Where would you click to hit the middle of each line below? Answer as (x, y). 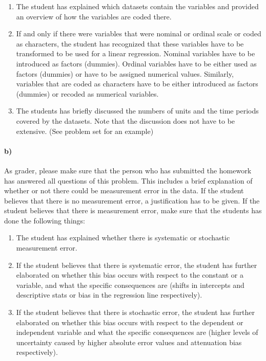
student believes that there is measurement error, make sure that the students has (133, 210)
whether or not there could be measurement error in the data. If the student (124, 190)
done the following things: (45, 220)
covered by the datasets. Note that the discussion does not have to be (126, 120)
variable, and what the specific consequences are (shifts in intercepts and (130, 285)
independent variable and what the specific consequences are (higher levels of (137, 332)
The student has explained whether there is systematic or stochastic (123, 238)
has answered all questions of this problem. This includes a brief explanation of (128, 180)
